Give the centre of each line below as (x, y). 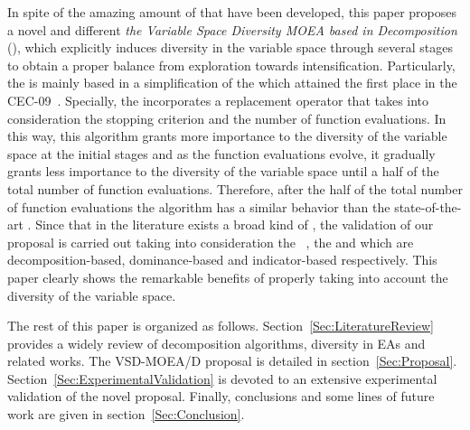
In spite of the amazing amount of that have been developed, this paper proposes (232, 12)
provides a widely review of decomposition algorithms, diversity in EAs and (216, 343)
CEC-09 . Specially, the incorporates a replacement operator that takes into (218, 100)
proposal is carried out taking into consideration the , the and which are (211, 242)
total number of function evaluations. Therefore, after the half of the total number (235, 188)
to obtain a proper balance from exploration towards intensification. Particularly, (231, 65)
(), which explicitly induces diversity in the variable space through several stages (230, 47)
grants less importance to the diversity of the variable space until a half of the (223, 171)
